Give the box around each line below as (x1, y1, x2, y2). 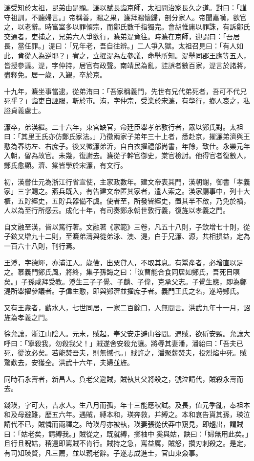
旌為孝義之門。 (4, 312, 52, 322)
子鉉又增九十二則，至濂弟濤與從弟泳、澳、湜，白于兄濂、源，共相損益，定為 (4, 231, 250, 241)
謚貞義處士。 (4, 105, 45, 115)
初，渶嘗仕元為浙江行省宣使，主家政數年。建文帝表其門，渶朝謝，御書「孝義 (4, 176, 250, 186)
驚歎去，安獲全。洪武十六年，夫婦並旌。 (4, 357, 134, 367)
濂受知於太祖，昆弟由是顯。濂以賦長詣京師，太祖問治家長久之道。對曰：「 (4, 2, 240, 12)
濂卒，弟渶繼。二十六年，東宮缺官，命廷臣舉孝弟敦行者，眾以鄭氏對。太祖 (4, 121, 243, 132)
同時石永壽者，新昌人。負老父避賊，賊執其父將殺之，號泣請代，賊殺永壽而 (4, 373, 243, 384)
